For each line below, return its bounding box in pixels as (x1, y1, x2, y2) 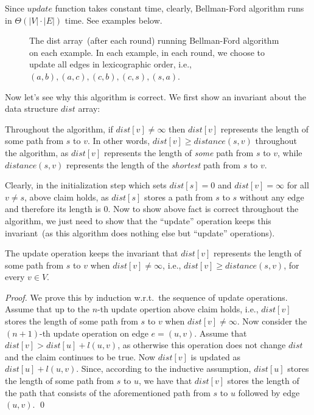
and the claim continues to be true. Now (5, 350, 156, 363)
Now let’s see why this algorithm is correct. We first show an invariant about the (5, 90, 306, 103)
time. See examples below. (65, 13, 162, 26)
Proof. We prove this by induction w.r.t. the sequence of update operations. (5, 290, 288, 303)
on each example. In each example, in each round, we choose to (29, 46, 265, 58)
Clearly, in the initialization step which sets (5, 179, 167, 191)
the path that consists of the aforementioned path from (5, 386, 211, 399)
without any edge (239, 190, 304, 203)
